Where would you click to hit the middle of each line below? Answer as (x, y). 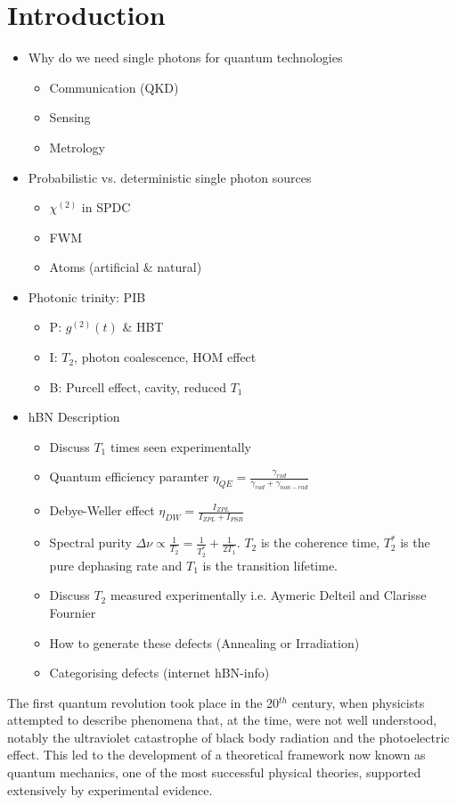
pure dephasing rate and (116, 565)
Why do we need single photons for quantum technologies (185, 57)
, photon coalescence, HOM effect (165, 357)
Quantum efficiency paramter (129, 476)
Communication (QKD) (114, 87)
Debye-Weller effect (102, 510)
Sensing (70, 117)
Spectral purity (90, 542)
